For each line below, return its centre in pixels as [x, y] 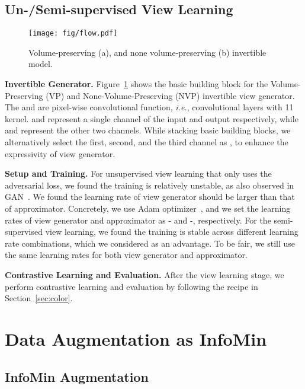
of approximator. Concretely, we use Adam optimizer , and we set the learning [148, 208]
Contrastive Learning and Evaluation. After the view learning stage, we [145, 274]
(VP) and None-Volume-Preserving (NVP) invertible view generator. [170, 95]
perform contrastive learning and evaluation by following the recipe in [131, 286]
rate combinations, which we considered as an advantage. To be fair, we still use [150, 243]
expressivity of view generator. [60, 153]
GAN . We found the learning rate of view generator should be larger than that [150, 197]
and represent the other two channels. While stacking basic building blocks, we [148, 130]
